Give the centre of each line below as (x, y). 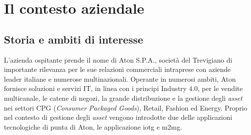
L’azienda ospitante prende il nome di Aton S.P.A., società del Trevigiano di (118, 59)
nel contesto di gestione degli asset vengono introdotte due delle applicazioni (118, 117)
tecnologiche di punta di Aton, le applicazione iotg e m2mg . (93, 126)
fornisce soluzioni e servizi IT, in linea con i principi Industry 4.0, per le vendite (123, 88)
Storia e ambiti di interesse (74, 39)
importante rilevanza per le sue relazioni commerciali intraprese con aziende (117, 69)
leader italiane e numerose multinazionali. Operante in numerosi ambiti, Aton (120, 79)
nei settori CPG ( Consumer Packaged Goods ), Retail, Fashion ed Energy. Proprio (126, 107)
